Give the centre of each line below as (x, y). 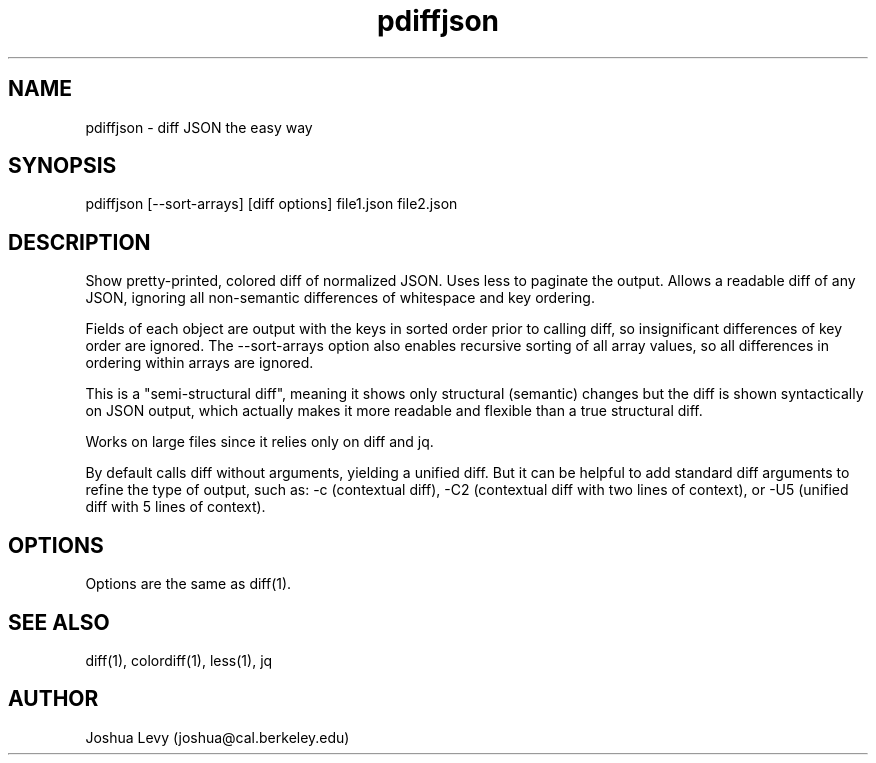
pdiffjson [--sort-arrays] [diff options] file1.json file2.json (271, 204)
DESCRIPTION (79, 242)
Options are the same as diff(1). (188, 584)
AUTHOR (53, 699)
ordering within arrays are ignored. (199, 363)
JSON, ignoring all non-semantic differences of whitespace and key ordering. (340, 298)
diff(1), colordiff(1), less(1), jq (179, 660)
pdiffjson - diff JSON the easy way (199, 127)
